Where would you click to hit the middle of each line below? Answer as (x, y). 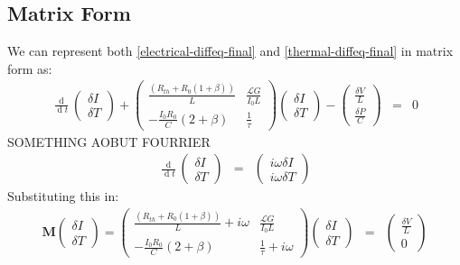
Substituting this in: (63, 196)
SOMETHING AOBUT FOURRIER (109, 141)
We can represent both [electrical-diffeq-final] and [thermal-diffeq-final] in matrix (230, 51)
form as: (30, 68)
